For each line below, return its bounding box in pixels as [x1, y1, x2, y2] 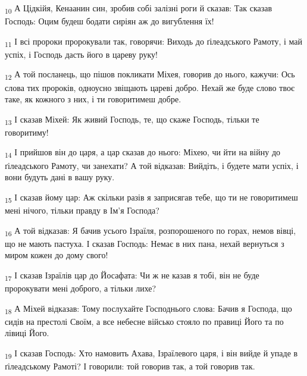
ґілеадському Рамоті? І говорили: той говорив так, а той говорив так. [5, 359, 255, 372]
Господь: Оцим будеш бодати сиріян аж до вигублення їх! [5, 15, 214, 27]
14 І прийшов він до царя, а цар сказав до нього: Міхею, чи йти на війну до [5, 146, 281, 160]
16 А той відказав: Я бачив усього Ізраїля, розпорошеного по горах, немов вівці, [5, 224, 296, 238]
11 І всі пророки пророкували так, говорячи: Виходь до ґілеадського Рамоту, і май [5, 35, 302, 49]
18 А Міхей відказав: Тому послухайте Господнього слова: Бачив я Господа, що [5, 302, 292, 316]
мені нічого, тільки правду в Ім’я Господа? [5, 203, 159, 216]
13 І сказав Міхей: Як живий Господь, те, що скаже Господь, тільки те [5, 112, 259, 127]
